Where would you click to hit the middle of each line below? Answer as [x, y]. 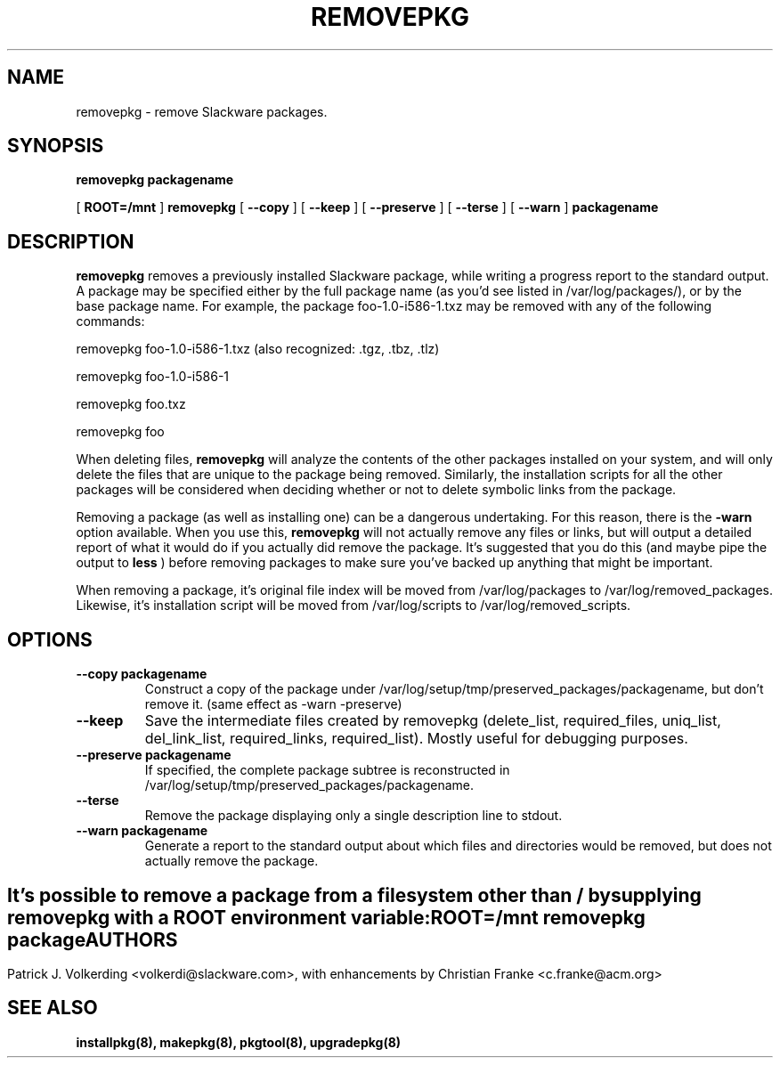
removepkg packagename [155, 180]
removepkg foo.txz [131, 404]
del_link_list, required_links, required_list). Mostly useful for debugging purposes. [416, 739]
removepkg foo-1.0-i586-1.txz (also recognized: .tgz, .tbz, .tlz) [258, 349]
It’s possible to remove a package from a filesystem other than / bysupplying [354, 895]
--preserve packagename [154, 755]
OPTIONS [50, 639]
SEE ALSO [53, 1008]
